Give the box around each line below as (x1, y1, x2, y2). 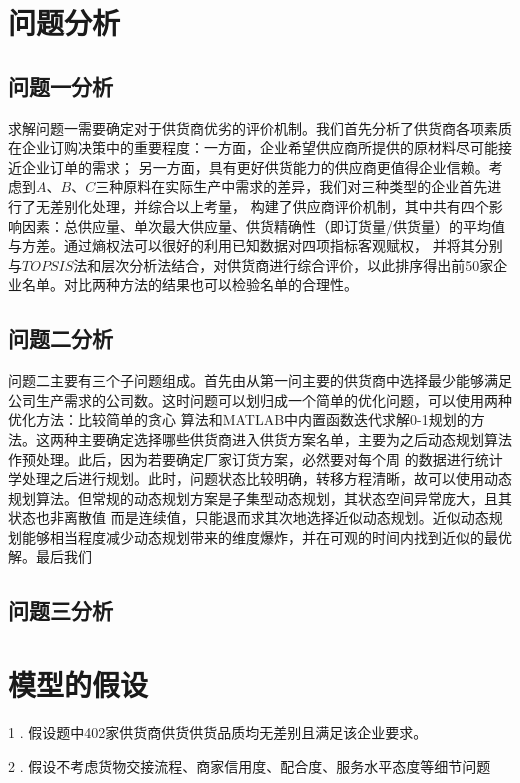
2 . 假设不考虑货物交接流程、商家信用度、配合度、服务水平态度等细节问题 (8, 755, 491, 776)
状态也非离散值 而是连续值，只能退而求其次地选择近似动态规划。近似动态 (8, 507, 489, 528)
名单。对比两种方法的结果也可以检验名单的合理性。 (21, 274, 358, 295)
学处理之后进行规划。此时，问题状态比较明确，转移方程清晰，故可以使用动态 (8, 468, 512, 489)
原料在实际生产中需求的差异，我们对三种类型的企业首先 (123, 176, 488, 197)
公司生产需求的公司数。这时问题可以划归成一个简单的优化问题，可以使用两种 (8, 389, 512, 410)
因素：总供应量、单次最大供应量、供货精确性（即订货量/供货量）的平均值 (21, 215, 505, 236)
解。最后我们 (8, 546, 92, 567)
